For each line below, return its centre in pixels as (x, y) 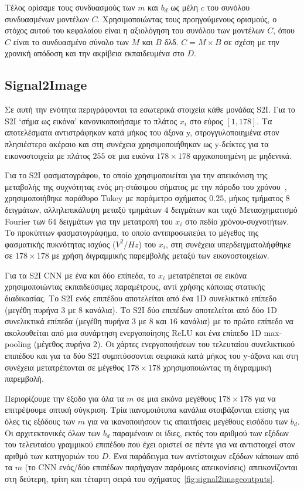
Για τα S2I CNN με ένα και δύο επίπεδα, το (80, 275)
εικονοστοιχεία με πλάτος (47, 155)
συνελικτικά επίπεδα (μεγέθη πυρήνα (67, 321)
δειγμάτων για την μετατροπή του (116, 221)
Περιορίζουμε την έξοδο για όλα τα (64, 398)
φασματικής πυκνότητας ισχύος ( (60, 244)
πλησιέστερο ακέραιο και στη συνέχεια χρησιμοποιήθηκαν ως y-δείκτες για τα (137, 143)
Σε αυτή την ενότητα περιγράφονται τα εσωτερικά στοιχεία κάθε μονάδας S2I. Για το (150, 109)
